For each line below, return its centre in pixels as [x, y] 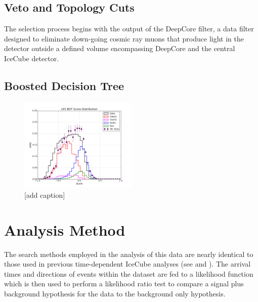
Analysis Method [65, 229]
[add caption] [45, 195]
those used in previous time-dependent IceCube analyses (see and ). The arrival [127, 264]
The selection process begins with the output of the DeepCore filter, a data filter [129, 29]
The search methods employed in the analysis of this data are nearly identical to [129, 254]
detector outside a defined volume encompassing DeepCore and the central [120, 48]
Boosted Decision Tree [64, 85]
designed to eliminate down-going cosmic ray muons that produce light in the [124, 38]
